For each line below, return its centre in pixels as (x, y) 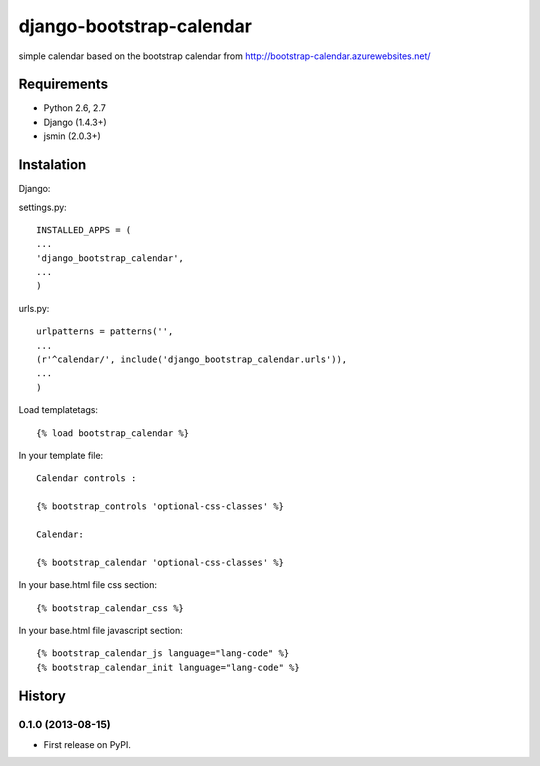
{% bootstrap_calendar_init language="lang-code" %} (168, 667)
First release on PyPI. (87, 744)
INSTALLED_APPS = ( (84, 229)
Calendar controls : (86, 478)
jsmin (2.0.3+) (72, 136)
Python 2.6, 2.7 (75, 108)
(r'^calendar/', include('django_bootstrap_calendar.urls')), (192, 359)
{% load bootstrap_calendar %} (113, 433)
